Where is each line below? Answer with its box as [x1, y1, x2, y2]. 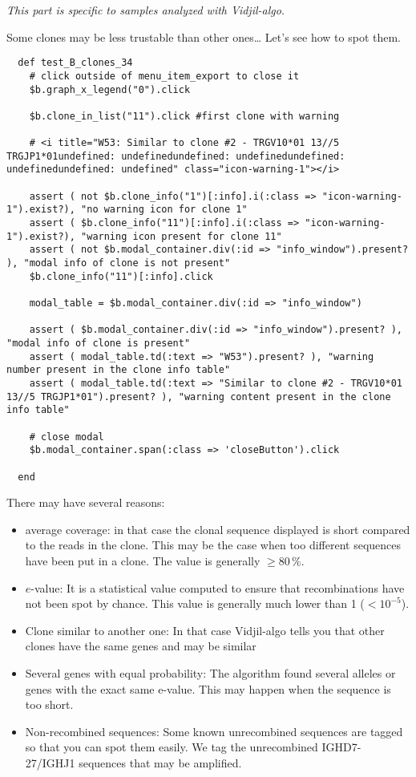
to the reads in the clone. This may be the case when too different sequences [25, 536, 402, 553]
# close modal [29, 431, 104, 443]
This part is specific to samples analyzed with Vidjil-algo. [6, 2, 285, 18]
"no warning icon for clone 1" [81, 204, 248, 216]
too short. [25, 696, 74, 713]
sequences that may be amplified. [79, 754, 242, 771]
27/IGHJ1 [25, 754, 75, 771]
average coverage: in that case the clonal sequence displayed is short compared [25, 520, 410, 537]
